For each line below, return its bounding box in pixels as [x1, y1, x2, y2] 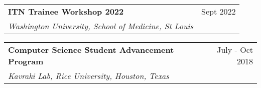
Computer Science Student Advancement [8, 44, 174, 55]
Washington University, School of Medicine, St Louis [8, 20, 193, 32]
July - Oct [217, 44, 253, 55]
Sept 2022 [201, 6, 236, 17]
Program [8, 55, 44, 67]
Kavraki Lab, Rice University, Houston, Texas [8, 70, 169, 81]
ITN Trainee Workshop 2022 [8, 6, 124, 17]
